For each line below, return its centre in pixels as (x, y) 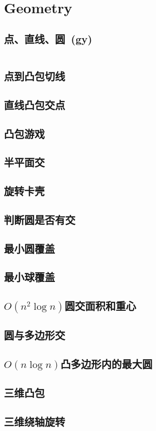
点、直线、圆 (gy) (48, 38)
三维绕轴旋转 (35, 421)
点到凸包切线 (35, 75)
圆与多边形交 (35, 335)
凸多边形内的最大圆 (106, 364)
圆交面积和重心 (100, 306)
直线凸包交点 (35, 104)
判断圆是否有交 (40, 219)
